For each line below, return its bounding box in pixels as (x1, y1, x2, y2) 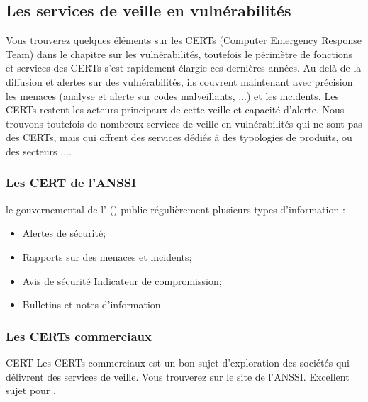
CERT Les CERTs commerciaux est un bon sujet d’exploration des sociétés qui (6, 354, 350, 369)
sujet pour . (6, 383, 56, 398)
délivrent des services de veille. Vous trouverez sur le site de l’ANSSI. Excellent (6, 369, 350, 384)
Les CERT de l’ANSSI (6, 174, 137, 191)
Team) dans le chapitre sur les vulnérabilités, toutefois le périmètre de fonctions (6, 46, 353, 61)
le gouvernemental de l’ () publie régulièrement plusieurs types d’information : (6, 201, 345, 216)
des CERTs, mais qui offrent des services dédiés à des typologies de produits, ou (6, 130, 352, 145)
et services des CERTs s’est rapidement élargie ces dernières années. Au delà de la (6, 60, 362, 75)
